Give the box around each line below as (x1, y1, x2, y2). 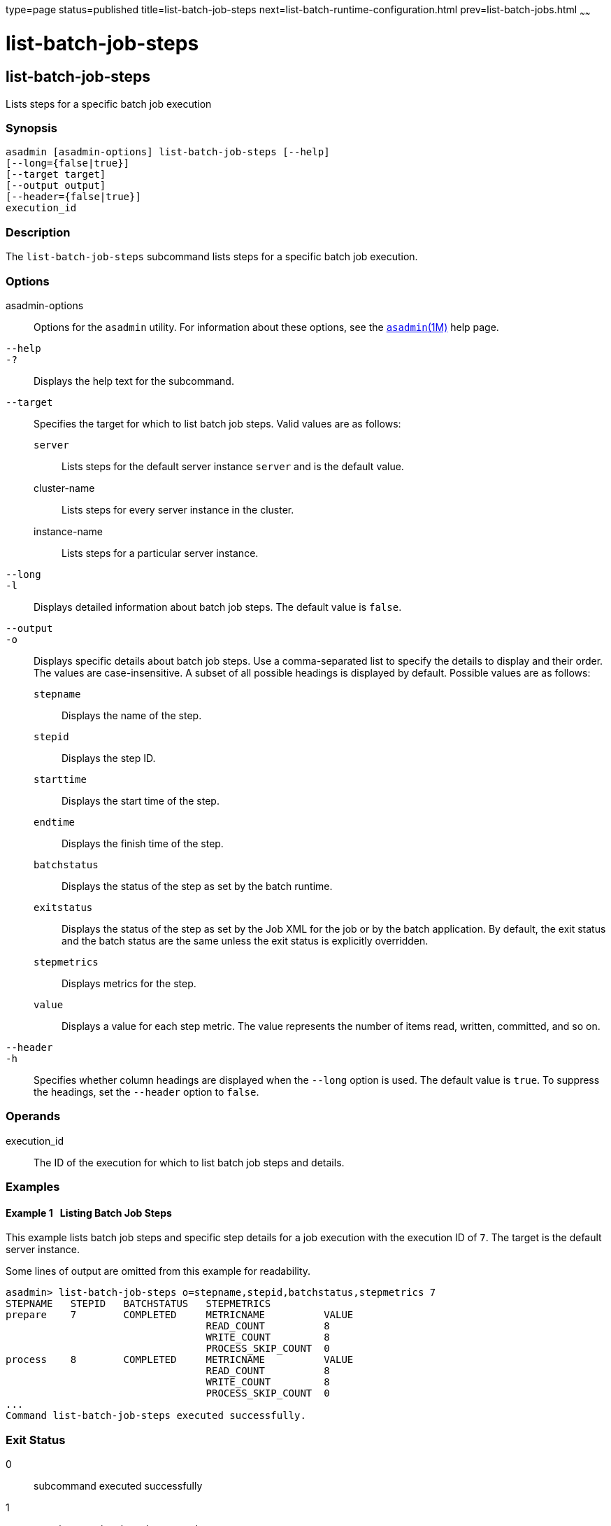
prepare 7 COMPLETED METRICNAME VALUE (6, 1309, 354, 1321)
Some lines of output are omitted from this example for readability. (6, 1265, 311, 1278)
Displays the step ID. (62, 751, 156, 764)
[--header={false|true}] (6, 191, 141, 203)
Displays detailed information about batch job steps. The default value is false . (34, 600, 402, 613)
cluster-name (34, 481, 95, 494)
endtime (34, 816, 76, 828)
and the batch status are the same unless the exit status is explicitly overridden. (62, 934, 429, 947)
